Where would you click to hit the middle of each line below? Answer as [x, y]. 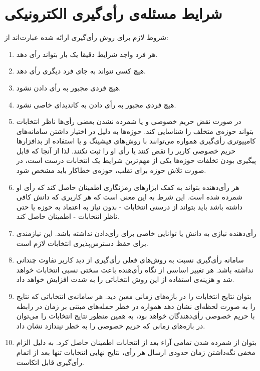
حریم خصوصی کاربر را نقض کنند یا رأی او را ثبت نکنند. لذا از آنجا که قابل [126, 150]
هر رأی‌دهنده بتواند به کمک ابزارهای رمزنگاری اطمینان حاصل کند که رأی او [128, 187]
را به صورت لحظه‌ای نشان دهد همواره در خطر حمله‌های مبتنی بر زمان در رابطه [136, 306]
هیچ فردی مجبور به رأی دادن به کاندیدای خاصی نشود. [96, 104]
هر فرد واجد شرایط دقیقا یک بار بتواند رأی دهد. [87, 54]
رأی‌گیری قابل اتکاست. [50, 362]
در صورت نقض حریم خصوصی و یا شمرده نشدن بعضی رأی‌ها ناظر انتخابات [129, 121]
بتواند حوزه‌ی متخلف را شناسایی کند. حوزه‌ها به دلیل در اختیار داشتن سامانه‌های [135, 131]
